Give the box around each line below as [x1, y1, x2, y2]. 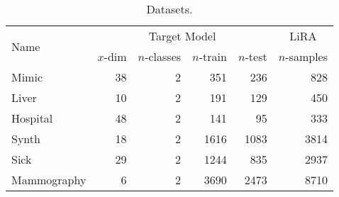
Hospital [11, 110, 53, 126]
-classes [145, 48, 182, 64]
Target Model [148, 28, 216, 44]
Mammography [11, 171, 87, 188]
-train [199, 48, 227, 64]
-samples [285, 48, 328, 64]
